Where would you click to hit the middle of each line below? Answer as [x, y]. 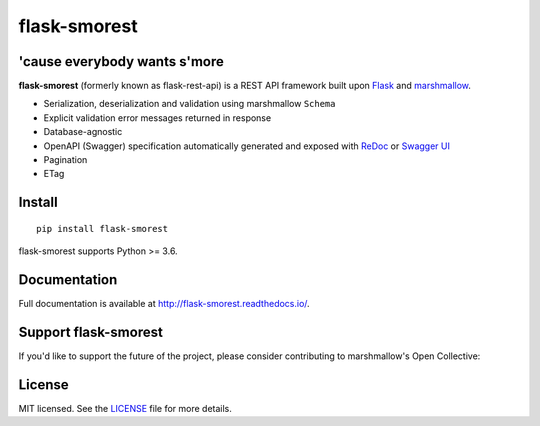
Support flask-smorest [91, 331]
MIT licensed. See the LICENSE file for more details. [125, 408]
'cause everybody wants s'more [121, 61]
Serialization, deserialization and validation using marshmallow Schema [189, 104]
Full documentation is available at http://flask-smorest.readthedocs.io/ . [164, 304]
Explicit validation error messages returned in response [157, 117]
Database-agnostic [83, 132]
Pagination [65, 160]
